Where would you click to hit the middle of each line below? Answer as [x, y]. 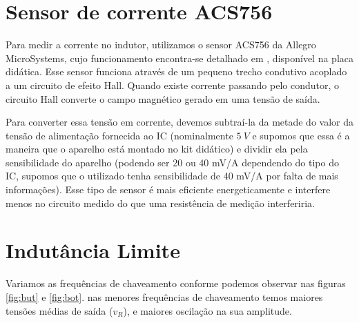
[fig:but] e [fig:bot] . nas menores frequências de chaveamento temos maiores [164, 296]
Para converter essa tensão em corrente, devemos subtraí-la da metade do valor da [179, 122]
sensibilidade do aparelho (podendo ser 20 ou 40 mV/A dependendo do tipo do [172, 162]
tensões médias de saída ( [59, 310]
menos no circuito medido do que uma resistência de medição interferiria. [161, 203]
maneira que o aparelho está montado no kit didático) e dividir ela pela [157, 149]
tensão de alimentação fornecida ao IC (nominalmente [119, 135]
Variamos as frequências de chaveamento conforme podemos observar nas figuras [176, 283]
